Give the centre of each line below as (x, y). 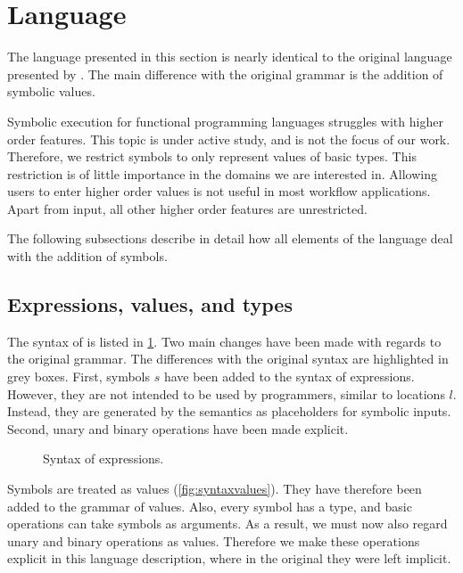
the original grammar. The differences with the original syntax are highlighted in (228, 359)
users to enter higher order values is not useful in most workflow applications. (219, 191)
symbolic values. (51, 91)
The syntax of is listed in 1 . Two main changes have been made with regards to (224, 341)
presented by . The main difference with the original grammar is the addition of (225, 74)
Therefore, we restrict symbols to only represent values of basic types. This (212, 156)
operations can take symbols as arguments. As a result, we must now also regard (227, 524)
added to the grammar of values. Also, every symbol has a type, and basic (210, 506)
